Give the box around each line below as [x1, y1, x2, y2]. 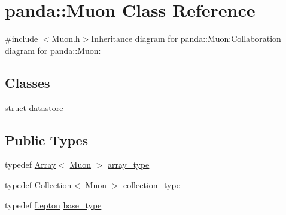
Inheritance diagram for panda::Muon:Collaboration [91, 32, 281, 45]
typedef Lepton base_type [5, 198, 102, 211]
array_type [108, 158, 150, 171]
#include [5, 32, 38, 45]
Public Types [5, 130, 89, 149]
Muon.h [51, 32, 80, 45]
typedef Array [5, 158, 56, 171]
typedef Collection [5, 178, 72, 191]
